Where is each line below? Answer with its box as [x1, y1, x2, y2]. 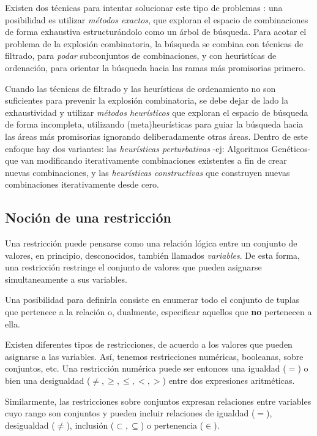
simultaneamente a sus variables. [5, 272, 127, 285]
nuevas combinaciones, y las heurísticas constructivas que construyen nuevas [5, 166, 290, 178]
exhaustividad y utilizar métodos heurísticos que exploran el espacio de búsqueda [5, 105, 308, 118]
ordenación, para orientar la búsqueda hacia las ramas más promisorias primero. [5, 61, 305, 74]
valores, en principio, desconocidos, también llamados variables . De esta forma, [5, 248, 300, 261]
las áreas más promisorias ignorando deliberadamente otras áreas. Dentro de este [5, 129, 308, 142]
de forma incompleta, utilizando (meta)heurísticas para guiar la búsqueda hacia [5, 118, 304, 131]
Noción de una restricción [5, 208, 172, 227]
